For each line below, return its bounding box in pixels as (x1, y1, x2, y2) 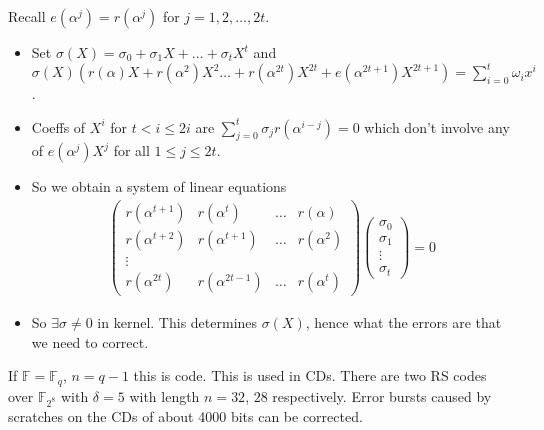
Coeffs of (31, 116, 86, 137)
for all (113, 140, 150, 161)
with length (129, 385, 200, 406)
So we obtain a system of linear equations (31, 176, 287, 197)
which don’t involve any (364, 116, 510, 137)
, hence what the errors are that (305, 312, 502, 333)
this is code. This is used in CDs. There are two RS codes (133, 365, 487, 386)
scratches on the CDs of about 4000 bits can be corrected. (8, 405, 363, 426)
